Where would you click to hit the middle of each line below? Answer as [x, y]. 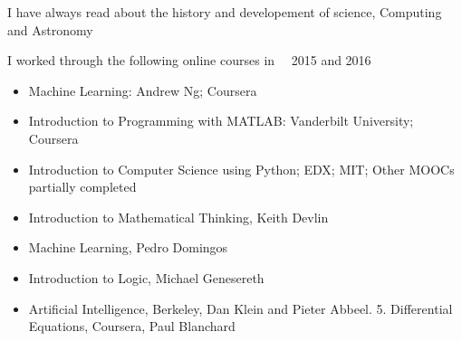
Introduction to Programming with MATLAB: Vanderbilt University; [221, 121]
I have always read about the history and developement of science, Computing [225, 12]
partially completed [82, 187]
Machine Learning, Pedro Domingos [128, 247]
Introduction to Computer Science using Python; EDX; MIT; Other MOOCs [241, 169]
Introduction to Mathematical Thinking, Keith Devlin [178, 217]
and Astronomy [50, 29]
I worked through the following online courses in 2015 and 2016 [189, 60]
